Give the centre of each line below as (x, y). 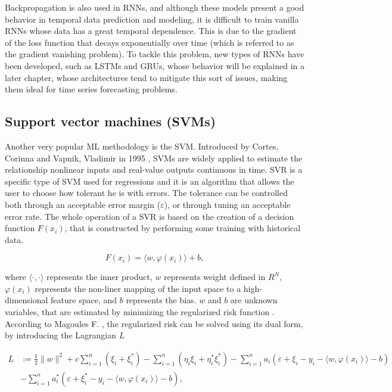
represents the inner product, (99, 277)
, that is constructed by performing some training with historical (183, 228)
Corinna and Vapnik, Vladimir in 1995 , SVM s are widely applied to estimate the (154, 158)
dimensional (27, 300)
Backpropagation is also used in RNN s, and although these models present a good (155, 7)
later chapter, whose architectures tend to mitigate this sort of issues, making (146, 77)
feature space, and (84, 300)
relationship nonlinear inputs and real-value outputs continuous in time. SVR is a (154, 169)
